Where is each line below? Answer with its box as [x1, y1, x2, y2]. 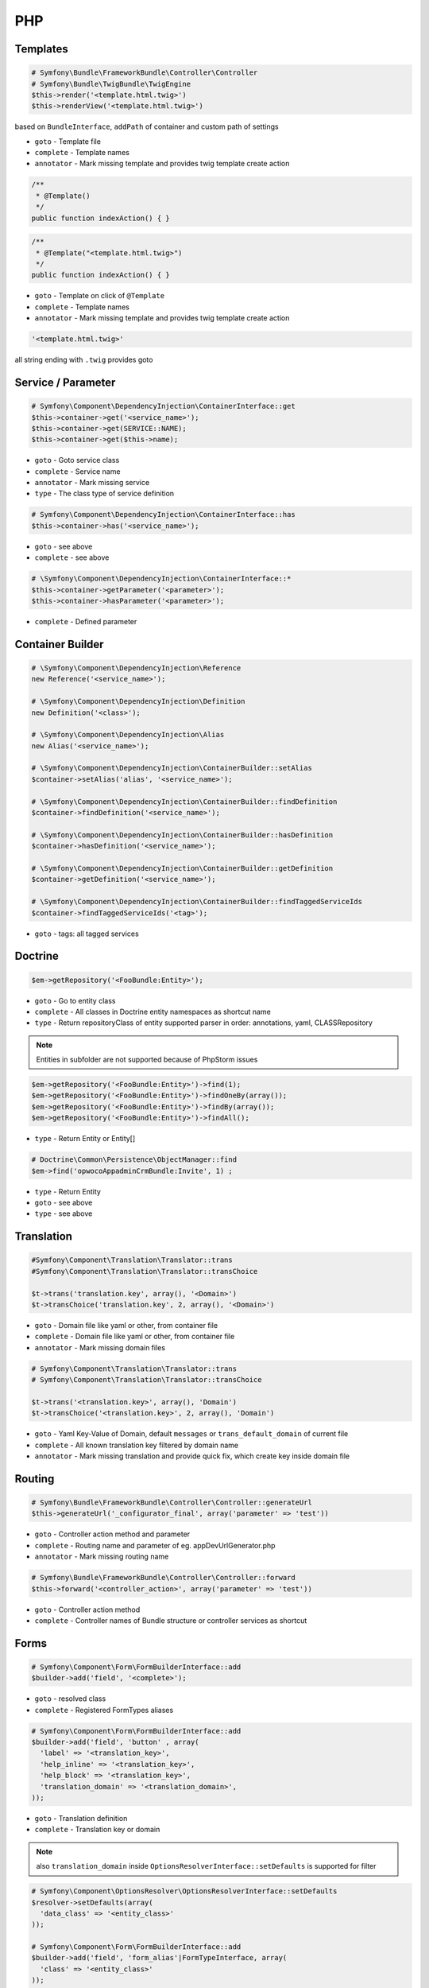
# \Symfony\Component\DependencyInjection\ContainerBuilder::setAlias [31, 763, 313, 773]
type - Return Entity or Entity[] [34, 1134, 136, 1143]
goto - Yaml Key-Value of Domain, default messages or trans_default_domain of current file [34, 1429, 349, 1439]
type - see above [34, 1209, 93, 1218]
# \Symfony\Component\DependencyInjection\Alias [31, 730, 225, 740]
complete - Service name [34, 466, 121, 476]
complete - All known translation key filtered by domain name [34, 1440, 238, 1450]
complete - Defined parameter [34, 616, 137, 626]
